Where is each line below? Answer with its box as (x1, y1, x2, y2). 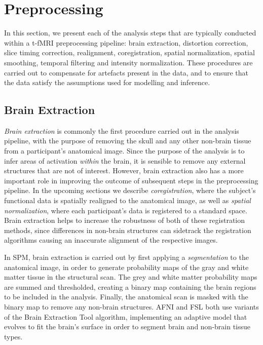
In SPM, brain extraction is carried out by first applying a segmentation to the (4, 252, 249, 262)
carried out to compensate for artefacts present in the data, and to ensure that (4, 67, 248, 78)
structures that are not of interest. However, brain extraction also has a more (4, 165, 244, 176)
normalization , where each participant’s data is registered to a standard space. (4, 205, 247, 215)
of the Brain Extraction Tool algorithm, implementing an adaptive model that (4, 311, 247, 322)
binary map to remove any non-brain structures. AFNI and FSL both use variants (4, 301, 259, 312)
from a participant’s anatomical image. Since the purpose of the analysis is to (4, 145, 245, 156)
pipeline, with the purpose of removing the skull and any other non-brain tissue (4, 135, 251, 146)
